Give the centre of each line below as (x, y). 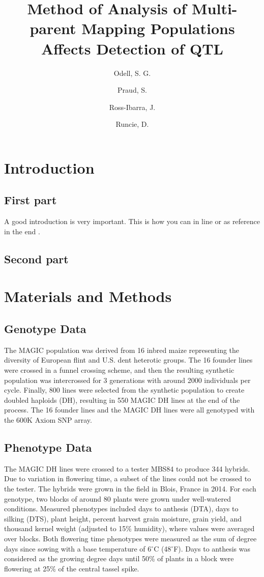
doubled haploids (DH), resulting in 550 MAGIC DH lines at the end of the (122, 400)
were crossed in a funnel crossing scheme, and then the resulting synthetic (119, 370)
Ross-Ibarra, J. (132, 107)
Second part (36, 258)
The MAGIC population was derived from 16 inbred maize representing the (122, 350)
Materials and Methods (88, 296)
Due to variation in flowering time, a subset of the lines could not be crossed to (128, 478)
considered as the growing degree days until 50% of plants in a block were (119, 558)
